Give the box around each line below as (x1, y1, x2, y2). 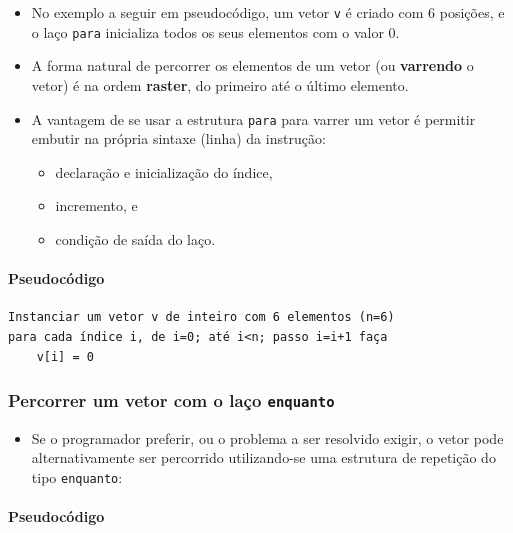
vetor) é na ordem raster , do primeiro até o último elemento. (31, 74, 409, 95)
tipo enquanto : (31, 467, 123, 488)
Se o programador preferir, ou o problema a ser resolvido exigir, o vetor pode (31, 427, 504, 448)
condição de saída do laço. (55, 228, 216, 249)
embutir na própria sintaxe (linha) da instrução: (31, 128, 326, 149)
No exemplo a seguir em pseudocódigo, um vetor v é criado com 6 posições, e (31, 2, 505, 22)
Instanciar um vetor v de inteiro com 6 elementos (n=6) (8, 310, 395, 325)
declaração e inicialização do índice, (55, 161, 273, 182)
